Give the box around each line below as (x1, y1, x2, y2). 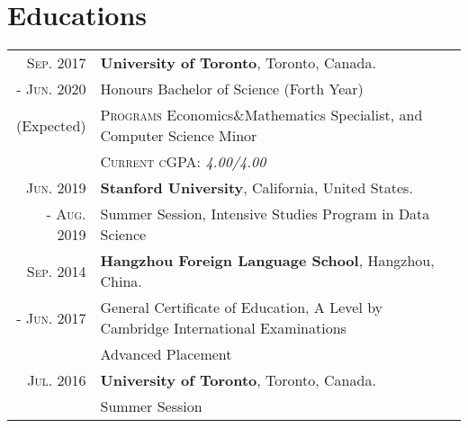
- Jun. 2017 (16, 307, 86, 328)
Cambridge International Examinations (100, 317, 346, 339)
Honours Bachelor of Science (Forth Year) (100, 78, 364, 100)
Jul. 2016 (27, 370, 86, 391)
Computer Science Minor (100, 125, 257, 147)
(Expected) (15, 114, 86, 136)
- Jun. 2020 (16, 78, 86, 100)
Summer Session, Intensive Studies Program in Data (100, 203, 430, 225)
